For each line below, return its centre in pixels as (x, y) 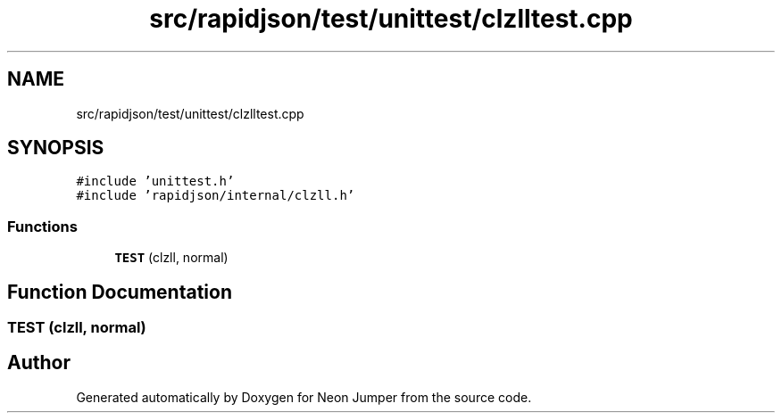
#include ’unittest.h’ (155, 181)
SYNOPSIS (56, 148)
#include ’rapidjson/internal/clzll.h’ (216, 196)
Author (39, 363)
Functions (42, 226)
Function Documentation (120, 292)
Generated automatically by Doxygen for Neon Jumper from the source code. (304, 397)
